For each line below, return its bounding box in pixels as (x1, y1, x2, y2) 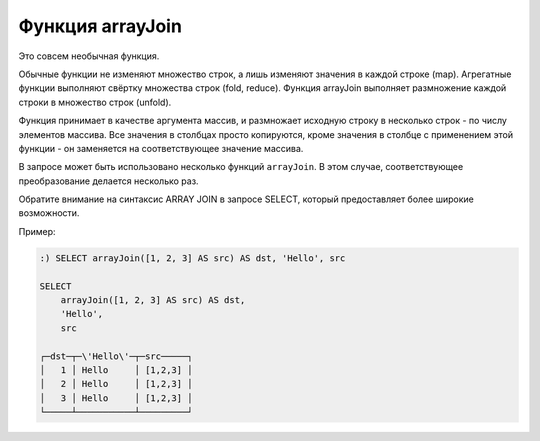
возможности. (18, 207, 80, 219)
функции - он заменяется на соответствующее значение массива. (18, 142, 304, 154)
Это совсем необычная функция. (18, 50, 160, 62)
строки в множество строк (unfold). (18, 96, 172, 108)
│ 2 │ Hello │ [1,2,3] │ (39, 378, 194, 390)
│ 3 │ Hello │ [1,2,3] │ (39, 392, 194, 404)
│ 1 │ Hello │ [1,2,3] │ (39, 364, 194, 375)
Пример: (18, 225, 56, 237)
